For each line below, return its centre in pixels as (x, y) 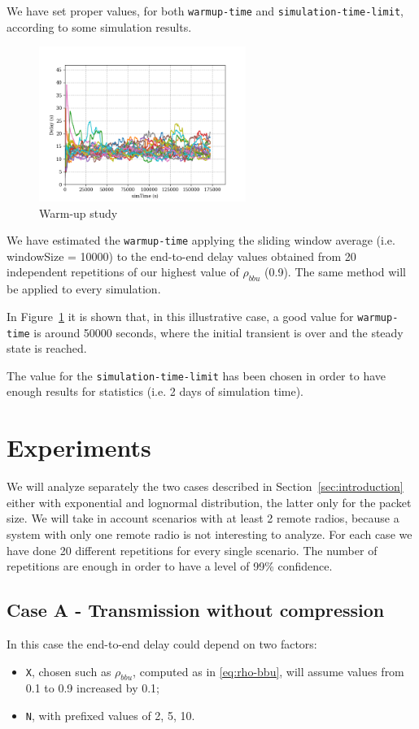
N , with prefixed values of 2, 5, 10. (110, 715)
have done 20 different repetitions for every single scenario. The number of (192, 550)
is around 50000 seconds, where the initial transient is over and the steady (218, 332)
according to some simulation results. (99, 26)
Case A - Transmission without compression (196, 610)
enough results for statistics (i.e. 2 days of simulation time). (155, 391)
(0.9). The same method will (335, 272)
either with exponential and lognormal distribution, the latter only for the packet (209, 502)
